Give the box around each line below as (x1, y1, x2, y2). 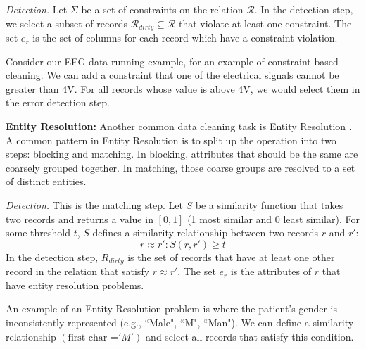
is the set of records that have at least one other (127, 249, 335, 264)
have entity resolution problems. (6, 277, 144, 292)
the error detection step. (6, 95, 110, 110)
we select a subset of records (6, 15, 127, 30)
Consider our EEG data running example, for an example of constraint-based (6, 53, 339, 68)
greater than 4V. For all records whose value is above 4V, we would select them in (6, 81, 360, 96)
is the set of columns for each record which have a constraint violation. (32, 30, 338, 45)
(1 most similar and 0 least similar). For (187, 211, 360, 226)
